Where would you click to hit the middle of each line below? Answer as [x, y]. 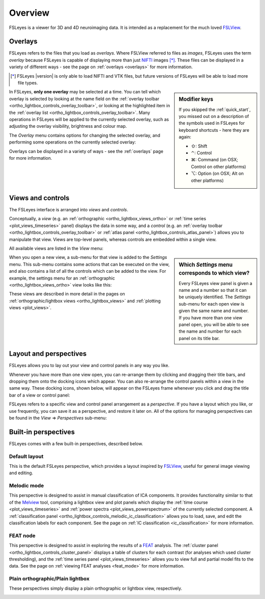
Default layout [26, 456]
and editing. [21, 473]
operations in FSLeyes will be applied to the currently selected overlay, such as [89, 119]
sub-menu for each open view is [212, 304]
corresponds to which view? [214, 273]
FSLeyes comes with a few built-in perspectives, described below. [76, 443]
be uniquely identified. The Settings [215, 297]
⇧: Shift [199, 146]
